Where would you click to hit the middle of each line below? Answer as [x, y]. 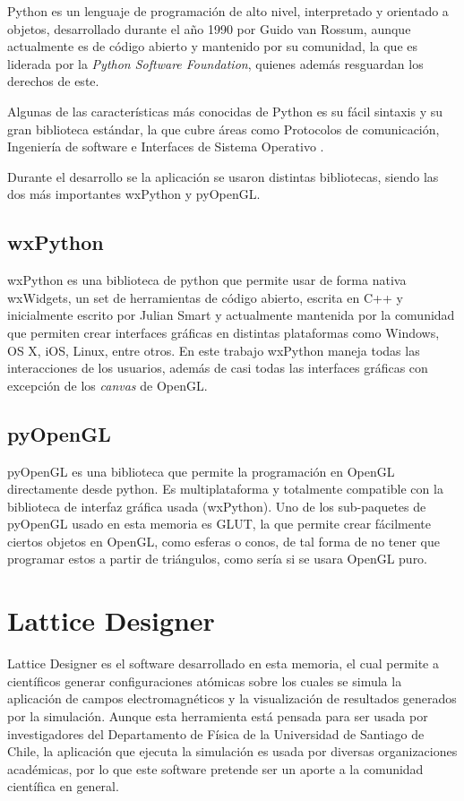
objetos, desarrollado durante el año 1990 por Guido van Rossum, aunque [209, 28]
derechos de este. [53, 81]
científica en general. [63, 786]
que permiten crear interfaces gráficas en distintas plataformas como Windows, [223, 332]
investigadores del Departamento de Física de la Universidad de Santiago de [216, 733]
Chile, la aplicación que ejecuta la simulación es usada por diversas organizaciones [232, 751]
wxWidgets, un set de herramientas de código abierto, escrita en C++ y [205, 297]
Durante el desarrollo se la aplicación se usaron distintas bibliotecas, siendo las [223, 176]
